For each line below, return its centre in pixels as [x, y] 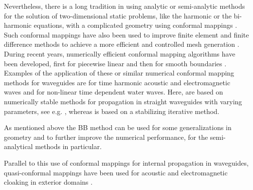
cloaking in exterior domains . [48, 182]
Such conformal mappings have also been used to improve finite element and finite [126, 34]
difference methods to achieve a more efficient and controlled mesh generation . [122, 44]
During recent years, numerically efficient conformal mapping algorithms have [120, 53]
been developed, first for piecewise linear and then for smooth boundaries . [115, 63]
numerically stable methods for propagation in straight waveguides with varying [123, 101]
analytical [18, 146]
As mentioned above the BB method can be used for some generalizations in [118, 127]
